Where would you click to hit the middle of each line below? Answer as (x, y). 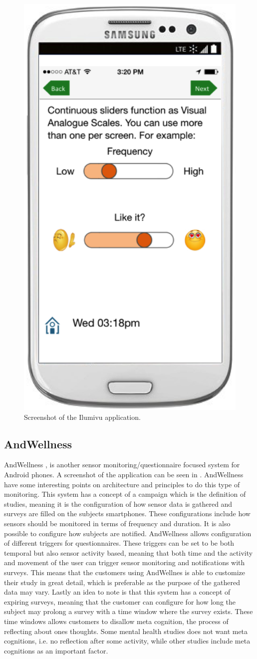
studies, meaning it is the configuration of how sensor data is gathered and (118, 503)
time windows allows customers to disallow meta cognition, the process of (116, 621)
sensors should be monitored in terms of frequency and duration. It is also (117, 523)
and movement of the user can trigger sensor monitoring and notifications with (125, 562)
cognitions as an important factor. (56, 650)
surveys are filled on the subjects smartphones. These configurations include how (127, 513)
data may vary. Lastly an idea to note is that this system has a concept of (117, 592)
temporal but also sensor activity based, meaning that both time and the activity (128, 552)
